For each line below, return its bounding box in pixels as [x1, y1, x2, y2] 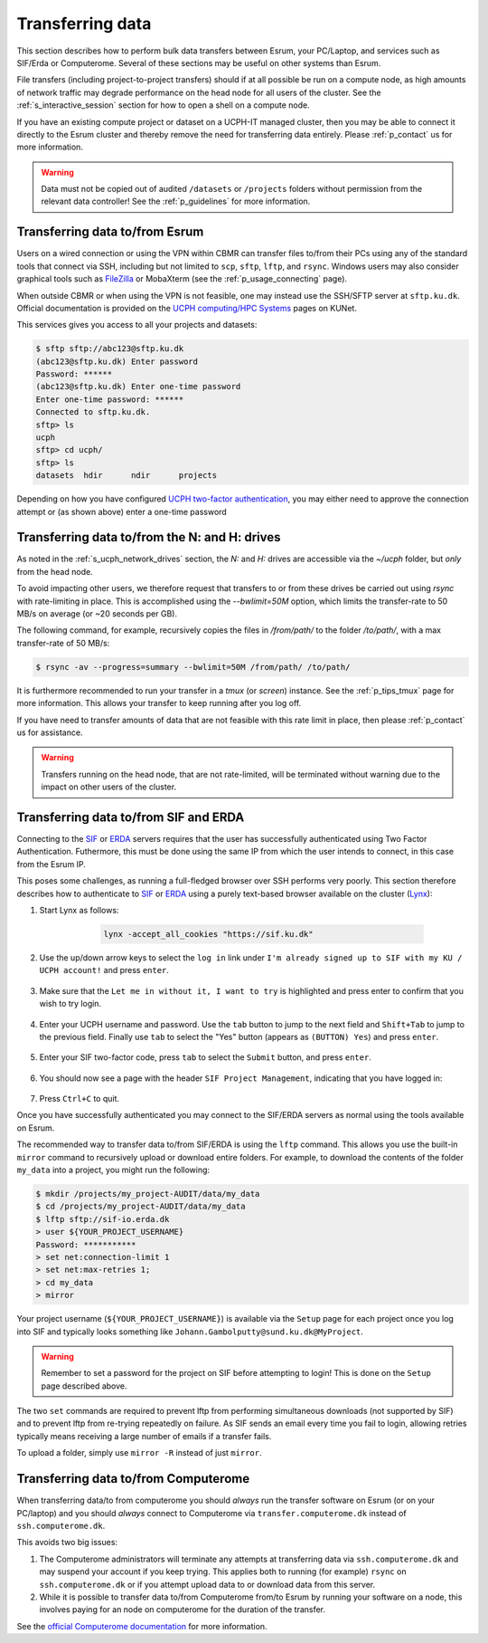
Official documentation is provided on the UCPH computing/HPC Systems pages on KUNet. [16, 302, 357, 313]
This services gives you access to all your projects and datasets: [16, 320, 258, 330]
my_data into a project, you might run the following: [16, 1164, 211, 1176]
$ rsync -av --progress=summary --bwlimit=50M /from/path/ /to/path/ [35, 662, 351, 672]
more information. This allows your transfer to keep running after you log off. [16, 698, 302, 709]
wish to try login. [39, 998, 102, 1009]
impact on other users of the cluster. [41, 781, 176, 792]
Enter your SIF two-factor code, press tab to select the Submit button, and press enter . [39, 1052, 372, 1063]
